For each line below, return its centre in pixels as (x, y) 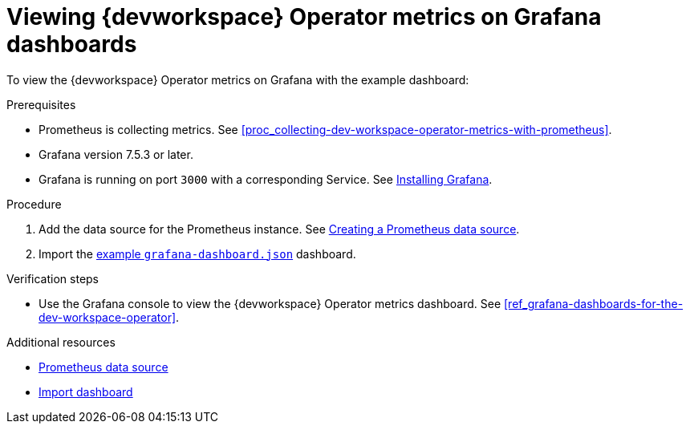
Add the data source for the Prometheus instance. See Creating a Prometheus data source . (279, 229)
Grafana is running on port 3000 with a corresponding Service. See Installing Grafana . (266, 179)
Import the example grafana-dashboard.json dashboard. (197, 254)
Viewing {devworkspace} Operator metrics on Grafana (304, 17)
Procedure (34, 204)
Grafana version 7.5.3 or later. (116, 154)
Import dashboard (86, 391)
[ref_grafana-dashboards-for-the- (594, 303)
